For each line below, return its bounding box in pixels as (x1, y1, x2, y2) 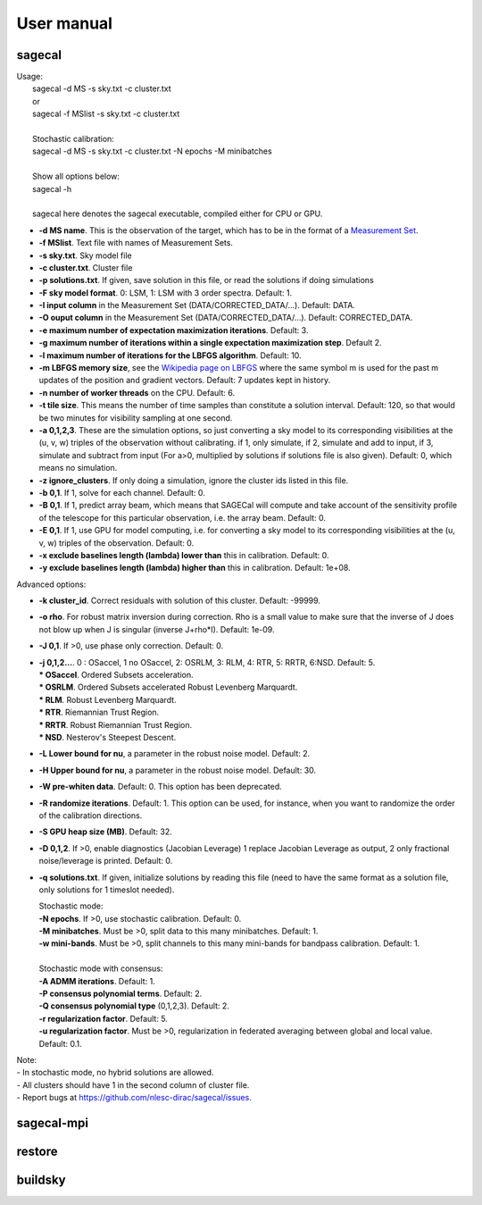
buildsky (16, 1172, 66, 1187)
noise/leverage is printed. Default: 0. (38, 856, 173, 866)
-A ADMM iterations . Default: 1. (38, 975, 155, 986)
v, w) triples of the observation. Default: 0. (38, 537, 195, 548)
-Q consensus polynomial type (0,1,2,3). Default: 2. (38, 1000, 229, 1011)
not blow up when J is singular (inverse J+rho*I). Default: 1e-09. (38, 623, 275, 634)
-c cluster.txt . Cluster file (38, 262, 133, 272)
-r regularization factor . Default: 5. (38, 1013, 169, 1024)
